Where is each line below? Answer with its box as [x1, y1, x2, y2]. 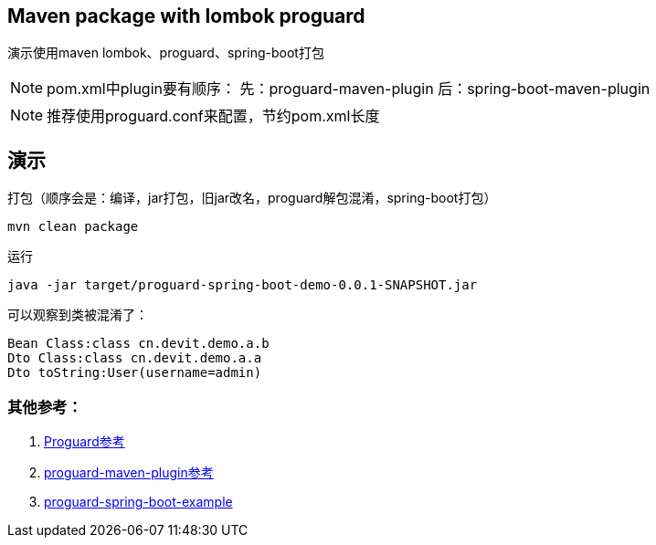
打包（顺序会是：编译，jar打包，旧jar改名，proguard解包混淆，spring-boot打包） [7, 190, 497, 206]
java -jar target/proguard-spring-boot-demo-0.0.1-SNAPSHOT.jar [7, 278, 478, 293]
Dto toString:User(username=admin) [7, 365, 262, 381]
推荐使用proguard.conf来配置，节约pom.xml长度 [47, 107, 380, 126]
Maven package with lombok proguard [7, 5, 365, 27]
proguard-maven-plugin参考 [44, 465, 214, 481]
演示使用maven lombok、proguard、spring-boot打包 [7, 45, 324, 61]
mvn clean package [7, 219, 139, 235]
